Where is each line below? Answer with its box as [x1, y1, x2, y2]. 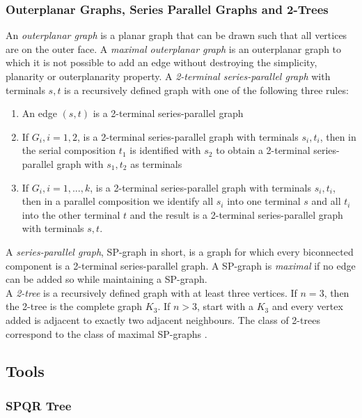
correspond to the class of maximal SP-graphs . [6, 326, 207, 341]
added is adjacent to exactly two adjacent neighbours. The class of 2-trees [6, 312, 320, 327]
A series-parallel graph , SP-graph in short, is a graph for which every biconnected [6, 244, 354, 258]
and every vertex [271, 299, 343, 313]
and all [311, 194, 341, 208]
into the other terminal [22, 207, 120, 222]
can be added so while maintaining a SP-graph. [6, 272, 207, 286]
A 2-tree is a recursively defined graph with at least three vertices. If [6, 285, 297, 300]
